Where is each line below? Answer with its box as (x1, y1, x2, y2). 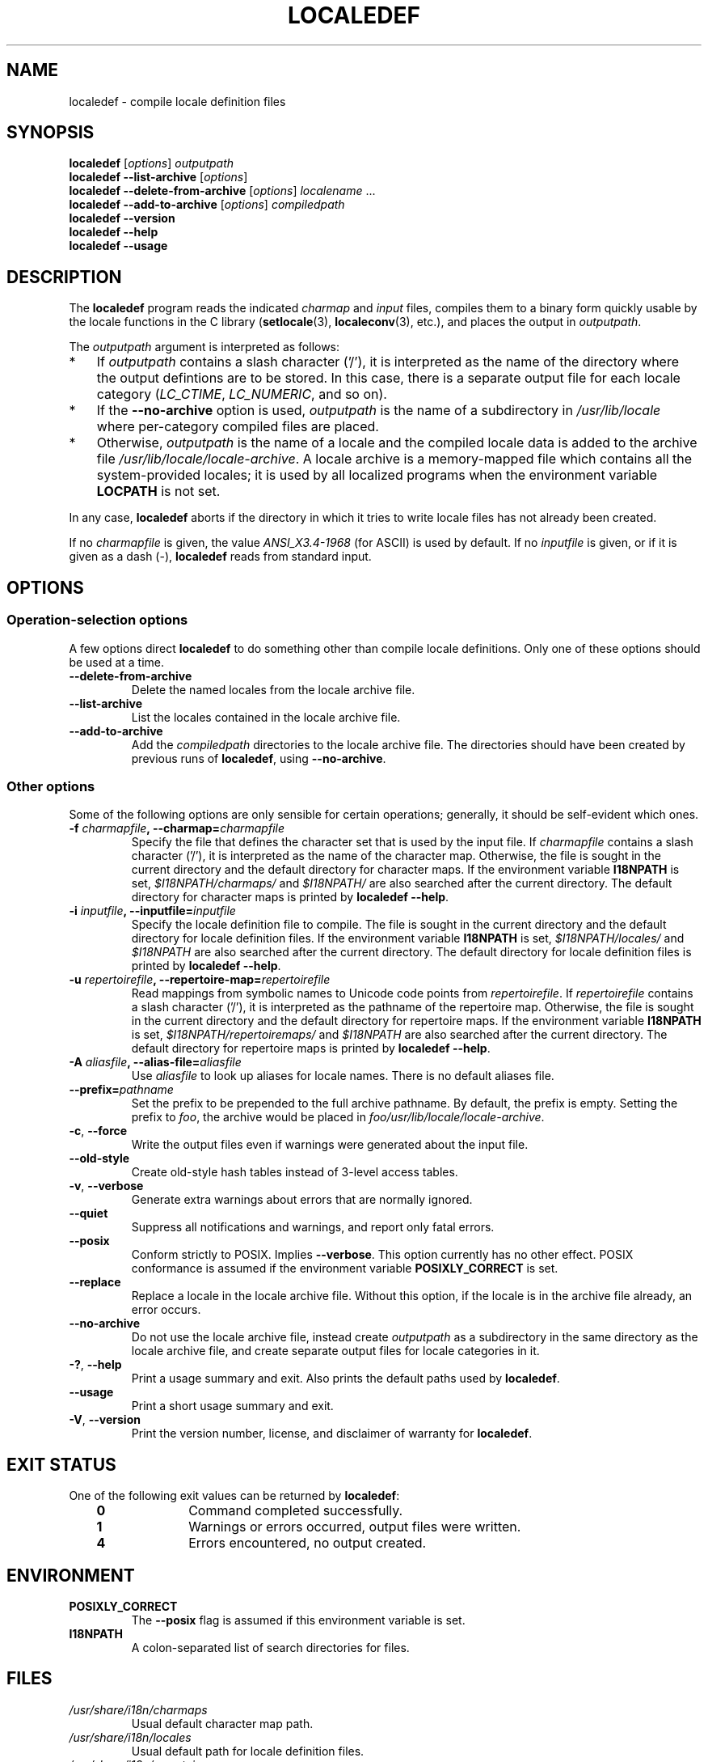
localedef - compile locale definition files (69, 94, 286, 108)
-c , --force (69, 1124, 128, 1138)
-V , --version (69, 1413, 141, 1427)
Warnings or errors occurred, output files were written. (188, 1518, 521, 1535)
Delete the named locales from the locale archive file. (131, 682, 415, 697)
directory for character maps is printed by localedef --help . (131, 890, 449, 904)
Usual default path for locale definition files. (131, 1743, 365, 1758)
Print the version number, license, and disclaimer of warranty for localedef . (131, 1426, 533, 1441)
